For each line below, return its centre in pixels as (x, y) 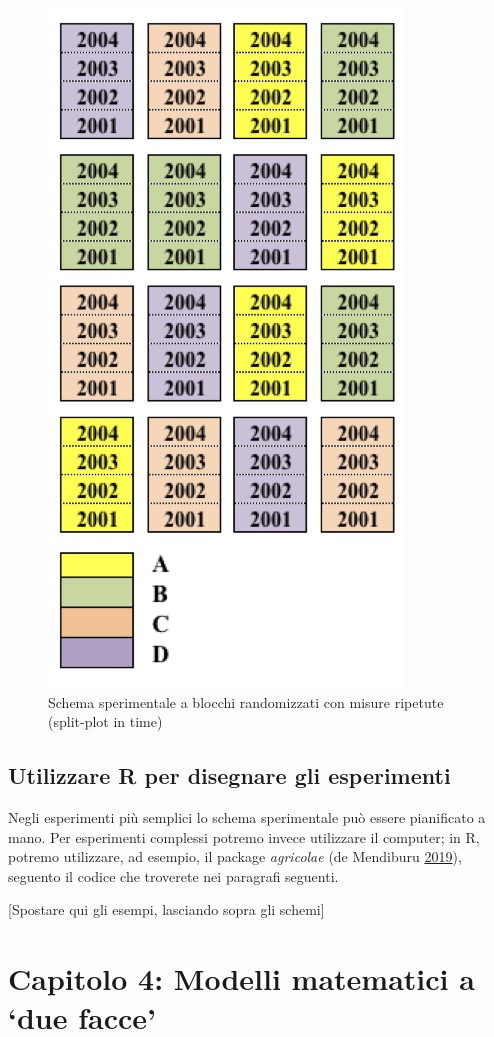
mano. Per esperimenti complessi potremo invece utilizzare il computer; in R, (244, 836)
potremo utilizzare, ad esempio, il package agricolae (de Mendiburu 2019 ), (235, 856)
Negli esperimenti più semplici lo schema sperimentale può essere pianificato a (247, 816)
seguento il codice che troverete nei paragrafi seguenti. (173, 875)
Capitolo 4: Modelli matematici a (241, 978)
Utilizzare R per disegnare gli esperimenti (229, 775)
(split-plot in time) (105, 721)
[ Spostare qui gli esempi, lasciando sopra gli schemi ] (166, 909)
